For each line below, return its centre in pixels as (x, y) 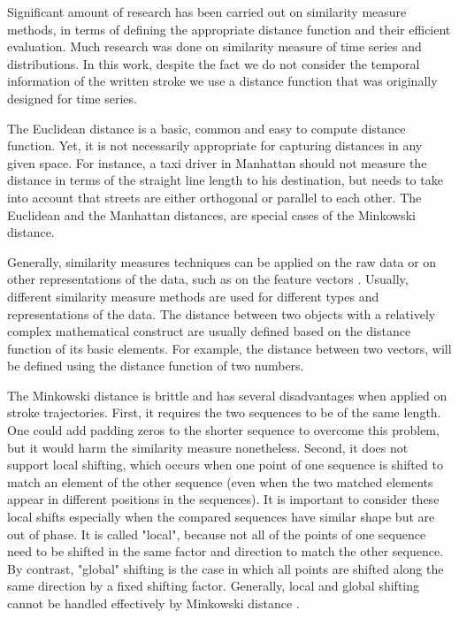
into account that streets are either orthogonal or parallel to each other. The (214, 197)
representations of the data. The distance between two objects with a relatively (222, 313)
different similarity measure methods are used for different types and (193, 296)
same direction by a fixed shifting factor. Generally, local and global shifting (214, 586)
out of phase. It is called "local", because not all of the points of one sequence (217, 534)
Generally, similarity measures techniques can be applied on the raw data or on (222, 261)
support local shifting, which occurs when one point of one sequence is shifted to (225, 465)
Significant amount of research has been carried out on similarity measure (207, 11)
